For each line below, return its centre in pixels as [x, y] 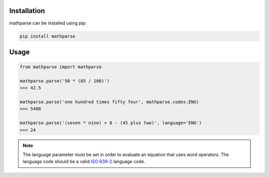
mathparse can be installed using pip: [48, 23]
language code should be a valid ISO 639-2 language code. [84, 161]
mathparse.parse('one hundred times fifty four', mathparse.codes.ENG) [109, 102]
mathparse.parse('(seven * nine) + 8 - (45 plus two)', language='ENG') [111, 123]
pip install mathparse [47, 36]
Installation [27, 11]
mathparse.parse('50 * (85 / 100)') [65, 81]
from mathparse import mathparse [61, 67]
